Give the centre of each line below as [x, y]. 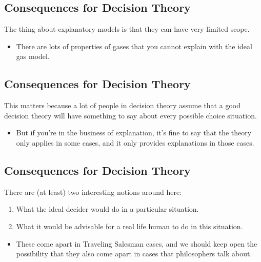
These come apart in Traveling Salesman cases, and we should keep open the [137, 243]
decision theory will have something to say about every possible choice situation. [130, 115]
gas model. [33, 56]
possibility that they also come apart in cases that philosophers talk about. [134, 254]
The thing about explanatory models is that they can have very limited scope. [127, 29]
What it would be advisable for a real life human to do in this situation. [129, 226]
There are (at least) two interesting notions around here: [93, 192]
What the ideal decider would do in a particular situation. [107, 209]
